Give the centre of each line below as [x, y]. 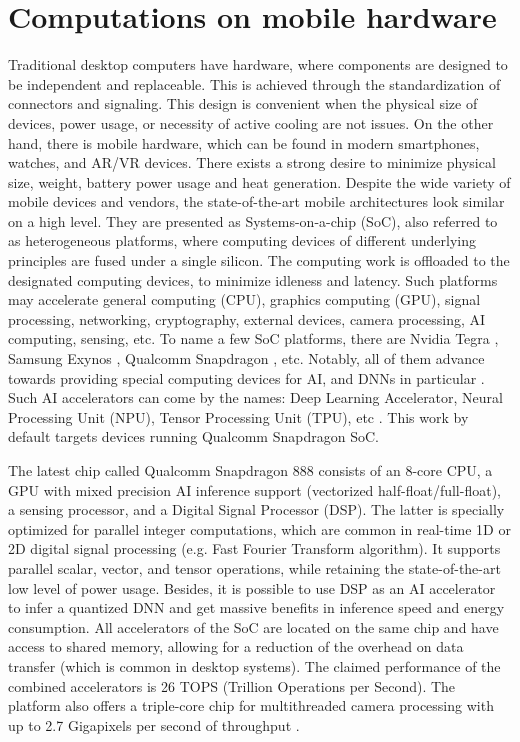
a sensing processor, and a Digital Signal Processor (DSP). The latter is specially [256, 509]
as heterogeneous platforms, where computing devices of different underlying [242, 240]
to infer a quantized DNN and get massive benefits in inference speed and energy [256, 607]
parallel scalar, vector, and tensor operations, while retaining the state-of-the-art [254, 567]
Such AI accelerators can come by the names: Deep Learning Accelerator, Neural [255, 397]
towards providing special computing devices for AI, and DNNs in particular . [246, 377]
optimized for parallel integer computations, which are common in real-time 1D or [259, 528]
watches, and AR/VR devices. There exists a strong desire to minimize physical [252, 162]
